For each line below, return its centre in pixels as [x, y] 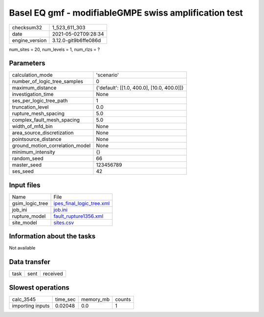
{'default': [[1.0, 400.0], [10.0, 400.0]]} [140, 88]
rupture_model [29, 216]
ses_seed [23, 171]
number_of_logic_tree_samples [47, 82]
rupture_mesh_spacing [38, 113]
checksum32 [27, 27]
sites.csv [64, 223]
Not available [22, 248]
